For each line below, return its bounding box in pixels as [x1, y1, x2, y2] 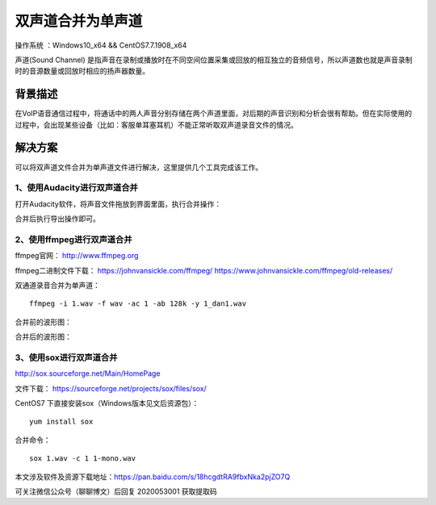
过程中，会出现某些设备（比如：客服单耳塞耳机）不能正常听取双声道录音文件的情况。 [15, 119, 298, 129]
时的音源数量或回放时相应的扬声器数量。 [15, 66, 149, 76]
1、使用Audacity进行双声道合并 [15, 182, 139, 194]
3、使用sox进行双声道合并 [15, 352, 118, 363]
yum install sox [29, 417, 94, 427]
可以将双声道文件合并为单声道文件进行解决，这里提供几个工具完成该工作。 [15, 162, 262, 172]
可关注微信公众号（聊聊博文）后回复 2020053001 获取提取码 [15, 486, 217, 496]
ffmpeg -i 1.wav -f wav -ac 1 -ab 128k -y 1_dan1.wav [29, 299, 246, 308]
